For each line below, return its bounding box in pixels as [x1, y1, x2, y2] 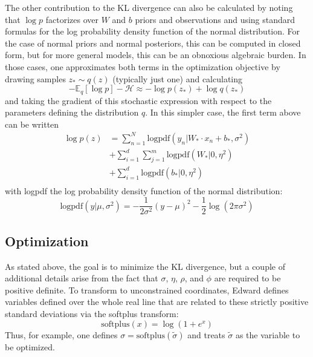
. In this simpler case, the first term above [145, 106, 301, 119]
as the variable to [235, 328, 300, 341]
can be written [5, 117, 59, 130]
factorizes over [45, 13, 98, 25]
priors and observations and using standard [135, 13, 295, 25]
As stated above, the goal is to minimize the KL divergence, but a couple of [5, 260, 285, 272]
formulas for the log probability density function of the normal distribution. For [5, 25, 300, 38]
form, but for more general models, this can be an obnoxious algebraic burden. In [5, 48, 306, 61]
